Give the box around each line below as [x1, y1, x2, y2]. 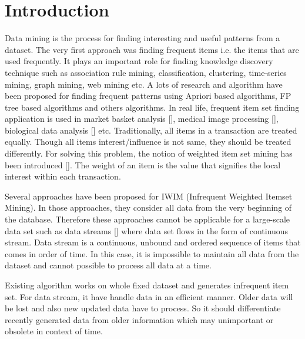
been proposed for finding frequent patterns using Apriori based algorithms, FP [5, 89, 291, 102]
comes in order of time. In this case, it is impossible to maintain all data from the [5, 247, 299, 260]
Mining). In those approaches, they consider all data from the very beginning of [5, 201, 292, 214]
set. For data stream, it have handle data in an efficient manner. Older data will [5, 290, 293, 303]
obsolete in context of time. [5, 325, 103, 337]
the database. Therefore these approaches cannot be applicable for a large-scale [5, 213, 290, 225]
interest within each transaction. [5, 170, 121, 182]
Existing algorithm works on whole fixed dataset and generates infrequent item [5, 279, 289, 291]
